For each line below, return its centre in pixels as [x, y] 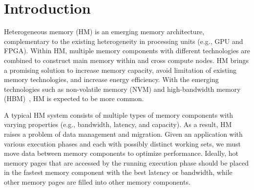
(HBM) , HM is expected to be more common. [74, 98]
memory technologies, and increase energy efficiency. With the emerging [111, 79]
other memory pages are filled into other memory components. [97, 182]
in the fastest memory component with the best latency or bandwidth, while [118, 172]
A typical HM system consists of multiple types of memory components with [119, 115]
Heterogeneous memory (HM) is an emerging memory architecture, [104, 32]
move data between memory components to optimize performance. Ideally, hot [121, 153]
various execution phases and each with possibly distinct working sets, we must [122, 143]
